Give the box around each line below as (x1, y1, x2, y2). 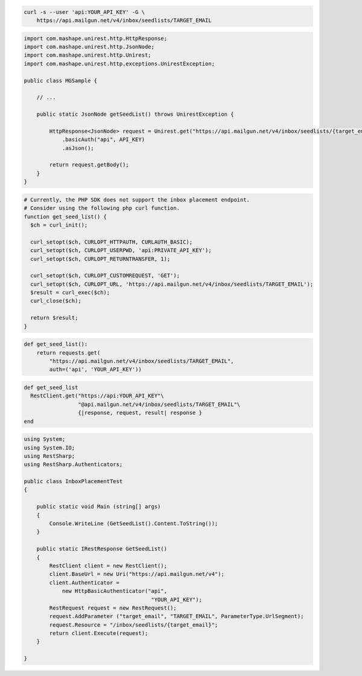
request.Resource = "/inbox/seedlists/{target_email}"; (49, 621, 218, 628)
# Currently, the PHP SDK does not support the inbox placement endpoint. (24, 196, 250, 203)
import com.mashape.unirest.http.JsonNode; (24, 43, 155, 50)
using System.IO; (24, 444, 75, 451)
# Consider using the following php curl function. (24, 205, 180, 212)
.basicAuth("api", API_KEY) (62, 136, 145, 143)
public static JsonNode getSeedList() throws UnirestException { (36, 111, 234, 118)
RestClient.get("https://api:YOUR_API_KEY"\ (30, 393, 164, 399)
